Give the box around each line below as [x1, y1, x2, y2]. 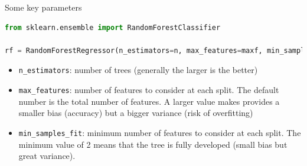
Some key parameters [5, 1, 82, 13]
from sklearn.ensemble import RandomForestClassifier [5, 23, 221, 32]
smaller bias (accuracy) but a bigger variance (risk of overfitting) [18, 107, 253, 119]
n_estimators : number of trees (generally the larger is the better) [18, 64, 258, 76]
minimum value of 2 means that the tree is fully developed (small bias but [18, 138, 288, 150]
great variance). [18, 150, 76, 162]
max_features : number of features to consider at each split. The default [18, 84, 279, 96]
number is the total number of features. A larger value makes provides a [18, 95, 280, 107]
